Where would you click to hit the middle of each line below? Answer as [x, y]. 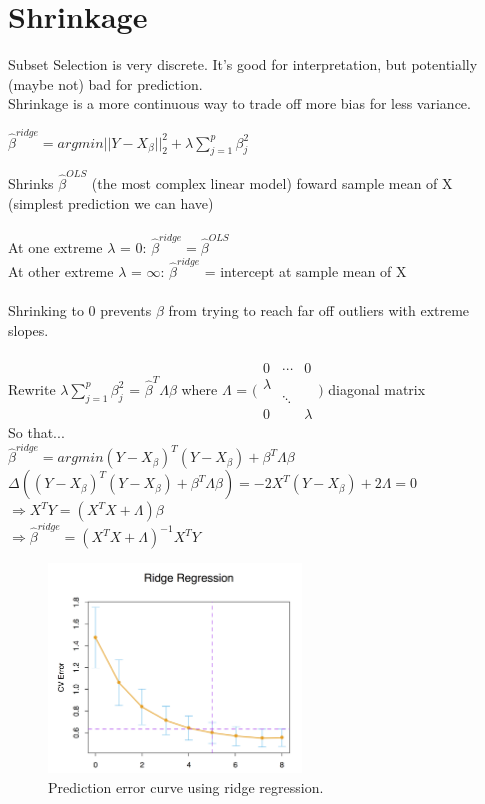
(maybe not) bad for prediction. [105, 83]
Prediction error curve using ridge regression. [186, 786]
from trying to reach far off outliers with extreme [319, 310]
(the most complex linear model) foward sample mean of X [272, 183]
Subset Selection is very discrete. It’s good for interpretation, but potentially [243, 64]
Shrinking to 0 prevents [80, 310]
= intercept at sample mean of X [305, 270]
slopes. [28, 329]
